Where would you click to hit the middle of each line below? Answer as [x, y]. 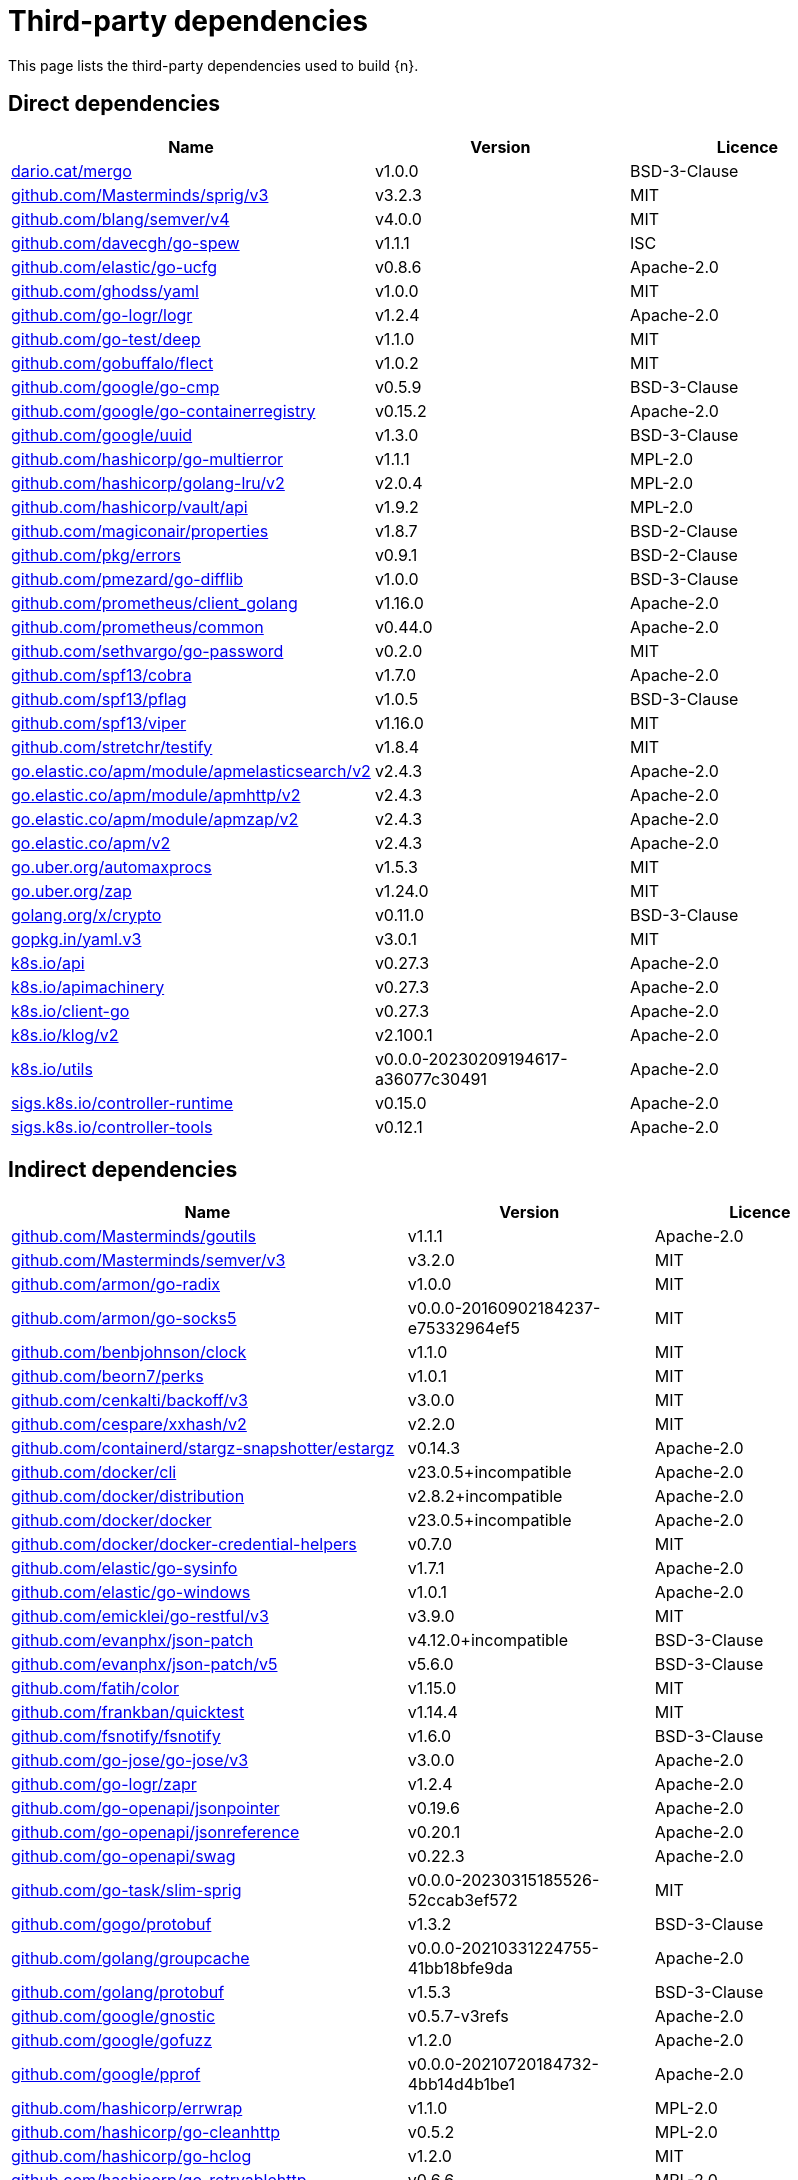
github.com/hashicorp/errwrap [127, 2108]
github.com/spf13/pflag [99, 698]
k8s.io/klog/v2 [65, 1034]
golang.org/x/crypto [86, 914]
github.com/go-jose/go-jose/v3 [130, 1760]
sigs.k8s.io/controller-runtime [122, 1102]
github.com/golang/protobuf [118, 1992]
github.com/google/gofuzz [112, 2040]
